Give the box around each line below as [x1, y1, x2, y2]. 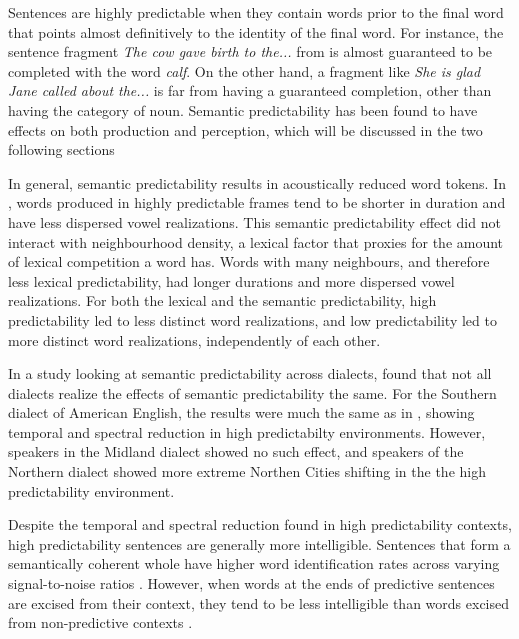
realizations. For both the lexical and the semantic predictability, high [8, 290, 437, 311]
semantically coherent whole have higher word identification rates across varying [8, 553, 500, 574]
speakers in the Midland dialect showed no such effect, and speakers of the [8, 441, 464, 462]
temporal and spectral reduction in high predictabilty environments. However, [8, 421, 486, 442]
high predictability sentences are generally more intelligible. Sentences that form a [8, 533, 511, 554]
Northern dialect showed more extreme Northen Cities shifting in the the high [8, 461, 486, 482]
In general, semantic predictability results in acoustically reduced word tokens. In [8, 172, 506, 193]
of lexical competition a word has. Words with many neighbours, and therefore [8, 251, 490, 272]
